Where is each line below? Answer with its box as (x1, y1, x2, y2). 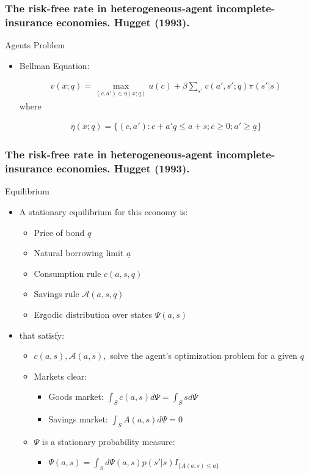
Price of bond (34, 226, 85, 238)
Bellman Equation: (19, 59, 90, 72)
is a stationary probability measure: (42, 435, 175, 447)
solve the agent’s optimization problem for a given (110, 349, 297, 362)
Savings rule (34, 287, 79, 300)
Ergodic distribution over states (34, 307, 153, 320)
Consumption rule (34, 267, 101, 279)
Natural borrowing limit (34, 246, 124, 259)
